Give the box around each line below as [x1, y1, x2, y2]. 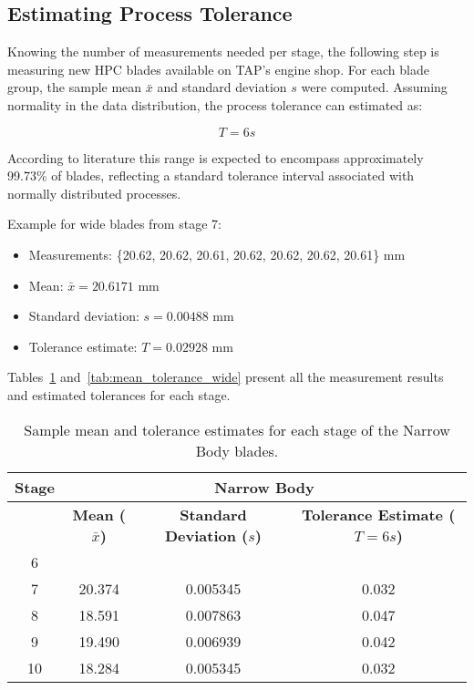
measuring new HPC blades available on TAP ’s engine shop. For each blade [7, 59, 429, 78]
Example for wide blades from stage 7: [7, 214, 222, 233]
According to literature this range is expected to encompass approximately [7, 148, 424, 167]
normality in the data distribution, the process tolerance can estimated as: [7, 95, 423, 114]
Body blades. [195, 439, 279, 461]
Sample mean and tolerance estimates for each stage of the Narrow [24, 418, 450, 440]
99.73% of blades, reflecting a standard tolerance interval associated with [7, 166, 415, 185]
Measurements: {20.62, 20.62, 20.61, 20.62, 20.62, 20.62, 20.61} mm [28, 244, 406, 263]
